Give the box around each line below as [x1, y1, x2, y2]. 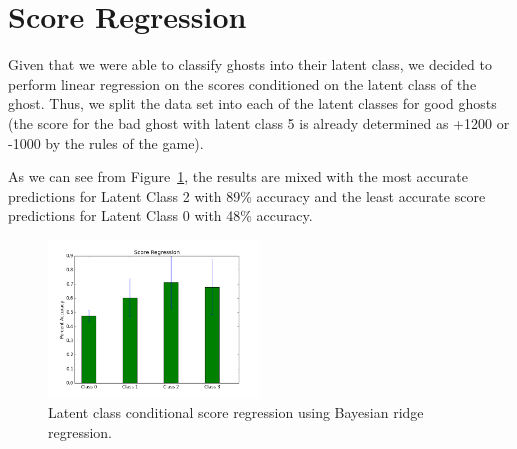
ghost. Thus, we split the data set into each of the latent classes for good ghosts [8, 93, 497, 114]
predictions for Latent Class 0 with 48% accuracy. [8, 205, 313, 226]
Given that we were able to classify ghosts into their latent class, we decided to [8, 54, 492, 75]
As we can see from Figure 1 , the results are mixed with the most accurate [8, 166, 468, 187]
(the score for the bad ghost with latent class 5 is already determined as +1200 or [8, 112, 510, 133]
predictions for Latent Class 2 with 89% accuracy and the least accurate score [8, 185, 486, 206]
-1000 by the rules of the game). [8, 132, 204, 153]
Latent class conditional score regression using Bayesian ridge [48, 402, 424, 423]
